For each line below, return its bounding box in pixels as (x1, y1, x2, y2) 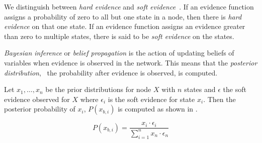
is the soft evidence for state (108, 93, 195, 104)
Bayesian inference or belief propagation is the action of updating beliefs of (4, 47, 234, 58)
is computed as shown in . (118, 103, 198, 114)
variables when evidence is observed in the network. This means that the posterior (4, 57, 257, 67)
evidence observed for (4, 93, 70, 104)
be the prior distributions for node (45, 84, 151, 94)
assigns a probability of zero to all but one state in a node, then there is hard (4, 11, 242, 21)
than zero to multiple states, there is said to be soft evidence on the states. (4, 30, 234, 41)
